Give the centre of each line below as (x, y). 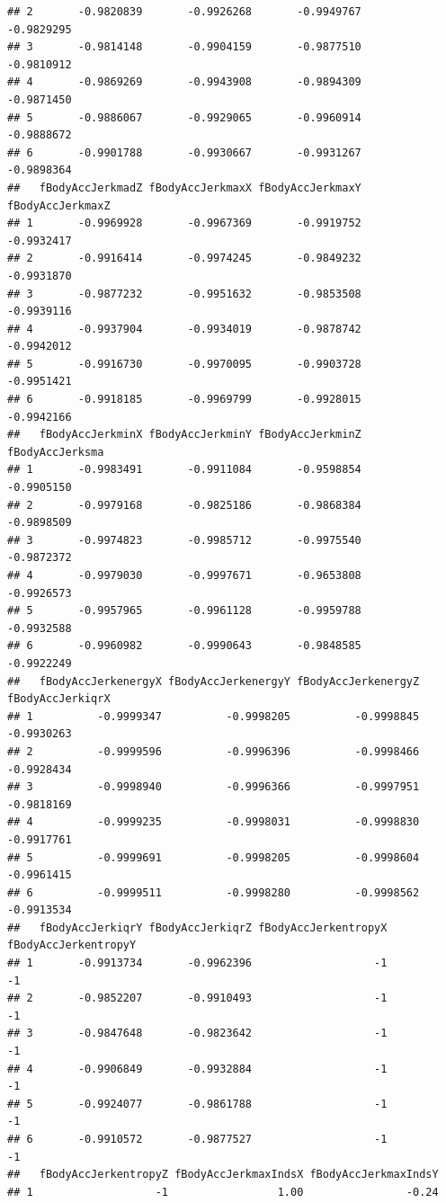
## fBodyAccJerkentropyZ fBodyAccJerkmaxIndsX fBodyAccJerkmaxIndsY (223, 1175)
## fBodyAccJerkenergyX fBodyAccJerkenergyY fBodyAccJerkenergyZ (214, 681)
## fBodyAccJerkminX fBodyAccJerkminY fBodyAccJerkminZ (184, 435)
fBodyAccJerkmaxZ (59, 205)
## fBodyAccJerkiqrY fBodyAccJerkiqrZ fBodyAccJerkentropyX (197, 927)
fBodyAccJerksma (56, 452)
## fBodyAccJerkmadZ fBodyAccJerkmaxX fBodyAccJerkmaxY (184, 187)
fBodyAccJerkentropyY (72, 945)
